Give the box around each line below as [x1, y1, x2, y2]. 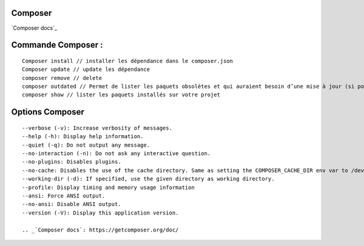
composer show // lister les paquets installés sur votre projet [22, 91, 221, 98]
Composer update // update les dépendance [22, 66, 150, 73]
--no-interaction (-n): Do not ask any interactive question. [22, 150, 211, 157]
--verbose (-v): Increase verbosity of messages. [22, 124, 173, 131]
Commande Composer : [11, 40, 103, 50]
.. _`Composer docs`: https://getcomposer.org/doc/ [22, 226, 179, 233]
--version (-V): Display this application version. [22, 209, 179, 216]
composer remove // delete [22, 75, 103, 81]
